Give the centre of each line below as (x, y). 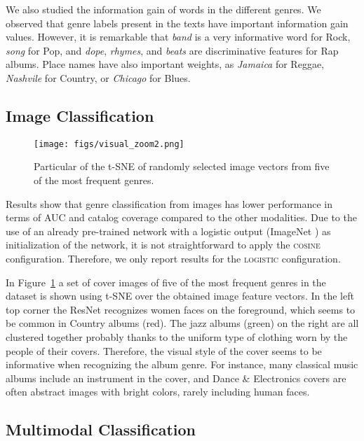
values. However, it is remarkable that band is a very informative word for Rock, (178, 37)
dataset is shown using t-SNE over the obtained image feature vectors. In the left (180, 296)
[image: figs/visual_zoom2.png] (109, 144)
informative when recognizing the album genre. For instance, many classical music (182, 364)
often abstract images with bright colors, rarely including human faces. (158, 392)
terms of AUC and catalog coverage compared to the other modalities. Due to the (181, 217)
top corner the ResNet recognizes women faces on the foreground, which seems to (181, 309)
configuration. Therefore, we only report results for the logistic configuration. (173, 258)
